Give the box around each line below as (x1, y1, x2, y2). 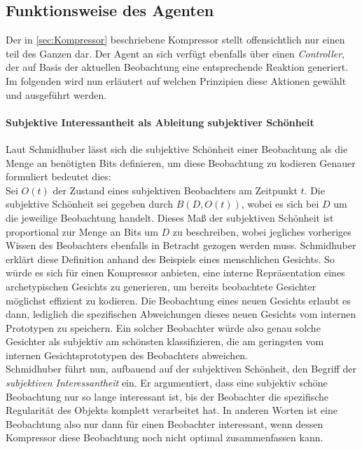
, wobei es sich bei (241, 196, 319, 211)
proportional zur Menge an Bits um (6, 224, 158, 239)
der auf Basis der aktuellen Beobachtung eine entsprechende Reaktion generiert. (6, 60, 349, 74)
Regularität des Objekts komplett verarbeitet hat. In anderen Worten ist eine (6, 403, 337, 417)
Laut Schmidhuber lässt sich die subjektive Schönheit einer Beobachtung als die (6, 141, 348, 156)
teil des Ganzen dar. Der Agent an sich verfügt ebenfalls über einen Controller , (6, 46, 345, 60)
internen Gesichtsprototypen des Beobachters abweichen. (6, 347, 249, 362)
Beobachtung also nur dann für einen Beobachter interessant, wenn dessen (6, 416, 323, 431)
